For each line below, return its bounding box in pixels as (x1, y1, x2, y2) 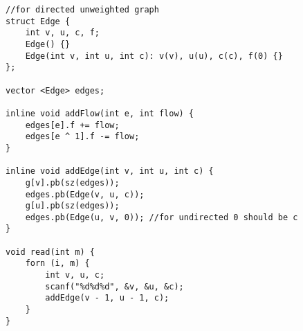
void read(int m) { (6, 247, 95, 257)
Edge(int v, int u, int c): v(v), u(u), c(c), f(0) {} (25, 51, 283, 61)
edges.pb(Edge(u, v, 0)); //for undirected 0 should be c (25, 212, 298, 222)
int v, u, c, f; (25, 28, 100, 38)
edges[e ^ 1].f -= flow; (25, 132, 140, 142)
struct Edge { (6, 16, 71, 26)
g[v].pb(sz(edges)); (25, 177, 120, 188)
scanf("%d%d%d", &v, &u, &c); (45, 281, 184, 292)
